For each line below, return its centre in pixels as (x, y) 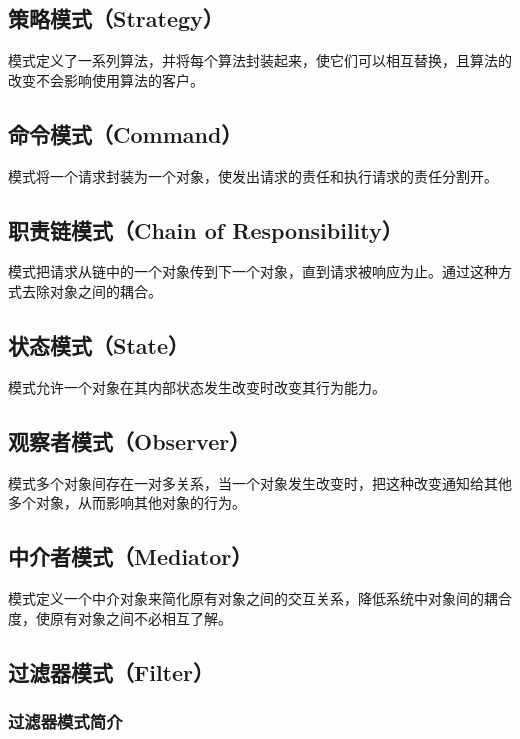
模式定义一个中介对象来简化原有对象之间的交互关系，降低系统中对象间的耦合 (260, 597)
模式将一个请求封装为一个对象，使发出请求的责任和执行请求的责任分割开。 (253, 175)
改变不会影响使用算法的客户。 (106, 79)
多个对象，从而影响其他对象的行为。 (127, 502)
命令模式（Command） (125, 133)
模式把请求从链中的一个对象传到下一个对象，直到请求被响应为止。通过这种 (253, 271)
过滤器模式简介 (65, 720)
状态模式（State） (98, 344)
